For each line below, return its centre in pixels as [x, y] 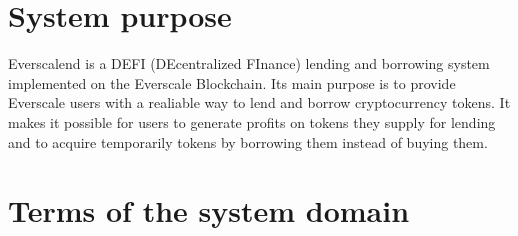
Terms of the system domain [209, 210]
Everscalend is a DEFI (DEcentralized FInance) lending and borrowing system [249, 63]
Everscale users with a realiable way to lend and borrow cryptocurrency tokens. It [259, 102]
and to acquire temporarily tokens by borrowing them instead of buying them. [248, 141]
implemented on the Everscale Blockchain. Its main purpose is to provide [232, 82]
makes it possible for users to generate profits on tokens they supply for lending [252, 121]
